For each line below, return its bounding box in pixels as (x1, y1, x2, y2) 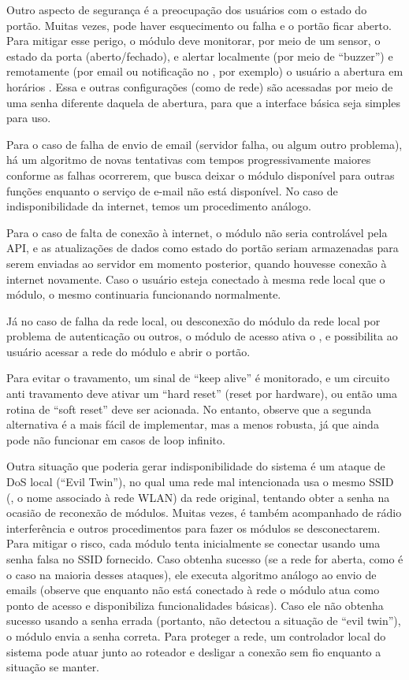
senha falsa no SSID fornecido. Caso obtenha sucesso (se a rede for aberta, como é (6, 551, 403, 567)
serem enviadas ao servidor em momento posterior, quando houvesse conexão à (6, 255, 387, 271)
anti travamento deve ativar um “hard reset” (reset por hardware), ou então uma (6, 385, 397, 402)
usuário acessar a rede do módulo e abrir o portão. (6, 343, 251, 359)
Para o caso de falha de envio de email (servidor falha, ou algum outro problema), (6, 136, 403, 152)
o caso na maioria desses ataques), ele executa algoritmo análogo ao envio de (6, 566, 377, 582)
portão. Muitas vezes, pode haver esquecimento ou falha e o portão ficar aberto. (6, 17, 392, 33)
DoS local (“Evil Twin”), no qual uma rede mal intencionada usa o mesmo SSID (6, 474, 394, 490)
